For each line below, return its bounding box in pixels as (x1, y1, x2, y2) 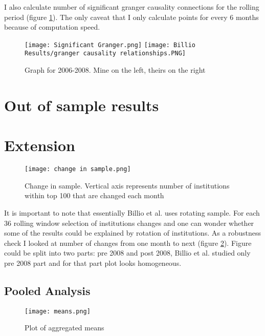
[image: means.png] (25, 307, 91, 315)
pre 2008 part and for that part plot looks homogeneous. (4, 258, 182, 268)
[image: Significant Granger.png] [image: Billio (25, 41, 195, 49)
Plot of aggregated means (25, 322, 104, 333)
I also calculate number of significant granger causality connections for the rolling (4, 2, 259, 12)
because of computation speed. (4, 22, 100, 32)
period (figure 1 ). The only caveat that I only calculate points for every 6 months (4, 11, 259, 22)
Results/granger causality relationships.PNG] (25, 50, 186, 57)
